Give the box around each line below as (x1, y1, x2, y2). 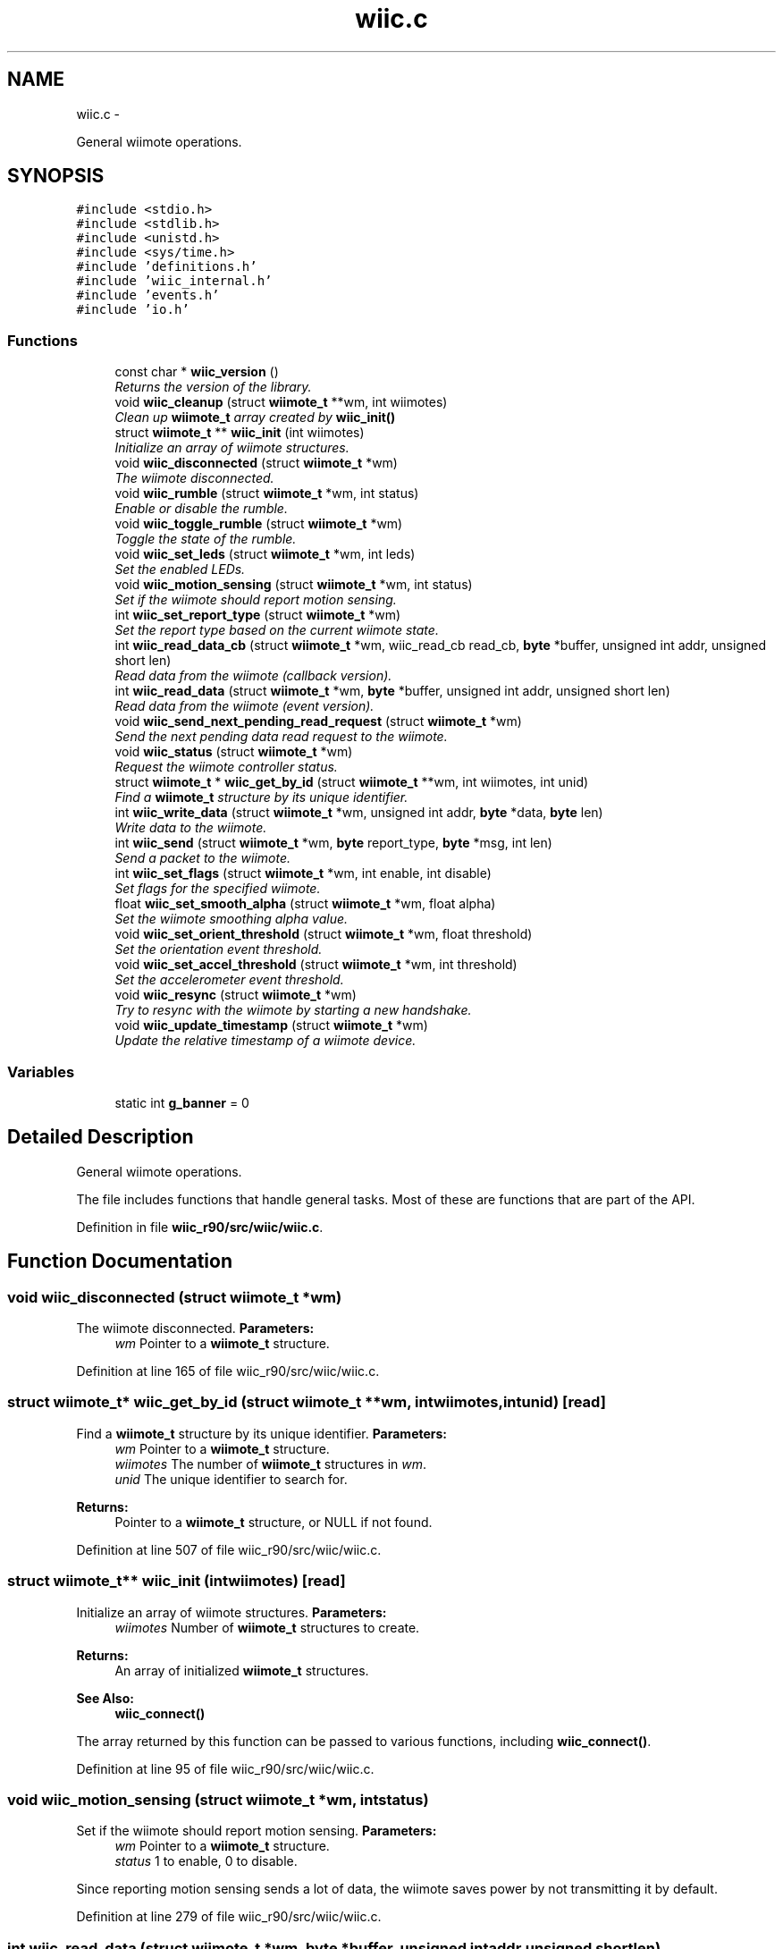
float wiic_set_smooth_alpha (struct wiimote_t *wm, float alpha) (114, 896, 496, 912)
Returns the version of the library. (114, 379, 312, 395)
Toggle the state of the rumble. (114, 531, 297, 547)
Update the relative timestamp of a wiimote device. (114, 1033, 417, 1049)
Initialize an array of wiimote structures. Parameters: (76, 1604, 387, 1620)
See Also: (76, 1690, 134, 1706)
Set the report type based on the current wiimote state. (114, 622, 439, 638)
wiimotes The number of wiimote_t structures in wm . (114, 1455, 427, 1472)
